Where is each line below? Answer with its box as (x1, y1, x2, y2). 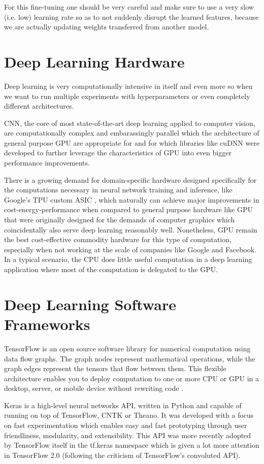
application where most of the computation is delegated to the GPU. (4, 264, 218, 274)
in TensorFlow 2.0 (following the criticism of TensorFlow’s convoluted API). (4, 449, 241, 460)
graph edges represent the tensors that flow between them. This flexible (4, 363, 226, 374)
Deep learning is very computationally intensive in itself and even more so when (4, 80, 253, 91)
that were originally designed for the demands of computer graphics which (4, 214, 235, 225)
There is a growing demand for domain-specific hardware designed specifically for (4, 174, 257, 185)
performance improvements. (4, 157, 90, 168)
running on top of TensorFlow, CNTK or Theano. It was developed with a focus (4, 410, 254, 420)
